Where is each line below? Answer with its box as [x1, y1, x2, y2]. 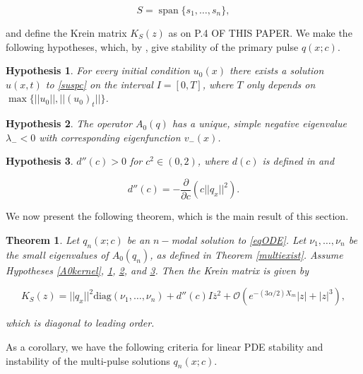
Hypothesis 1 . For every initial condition [6, 63, 190, 78]
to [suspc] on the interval [45, 76, 153, 91]
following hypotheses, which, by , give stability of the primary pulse [6, 39, 299, 54]
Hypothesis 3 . [6, 153, 73, 168]
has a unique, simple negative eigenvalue [172, 116, 347, 131]
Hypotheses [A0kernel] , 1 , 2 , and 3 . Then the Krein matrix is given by [6, 262, 309, 277]
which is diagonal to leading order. [6, 315, 155, 330]
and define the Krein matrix [6, 25, 127, 40]
